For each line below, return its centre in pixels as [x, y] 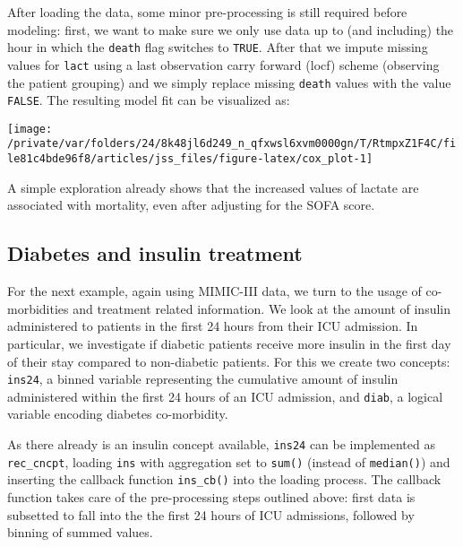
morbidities [38, 308]
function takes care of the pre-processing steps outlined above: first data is [211, 497]
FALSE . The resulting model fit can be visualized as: [149, 100]
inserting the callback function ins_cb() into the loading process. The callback [224, 479]
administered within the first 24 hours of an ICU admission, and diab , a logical [225, 396]
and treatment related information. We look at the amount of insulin [262, 308]
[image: [30, 129]
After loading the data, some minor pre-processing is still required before [207, 12]
